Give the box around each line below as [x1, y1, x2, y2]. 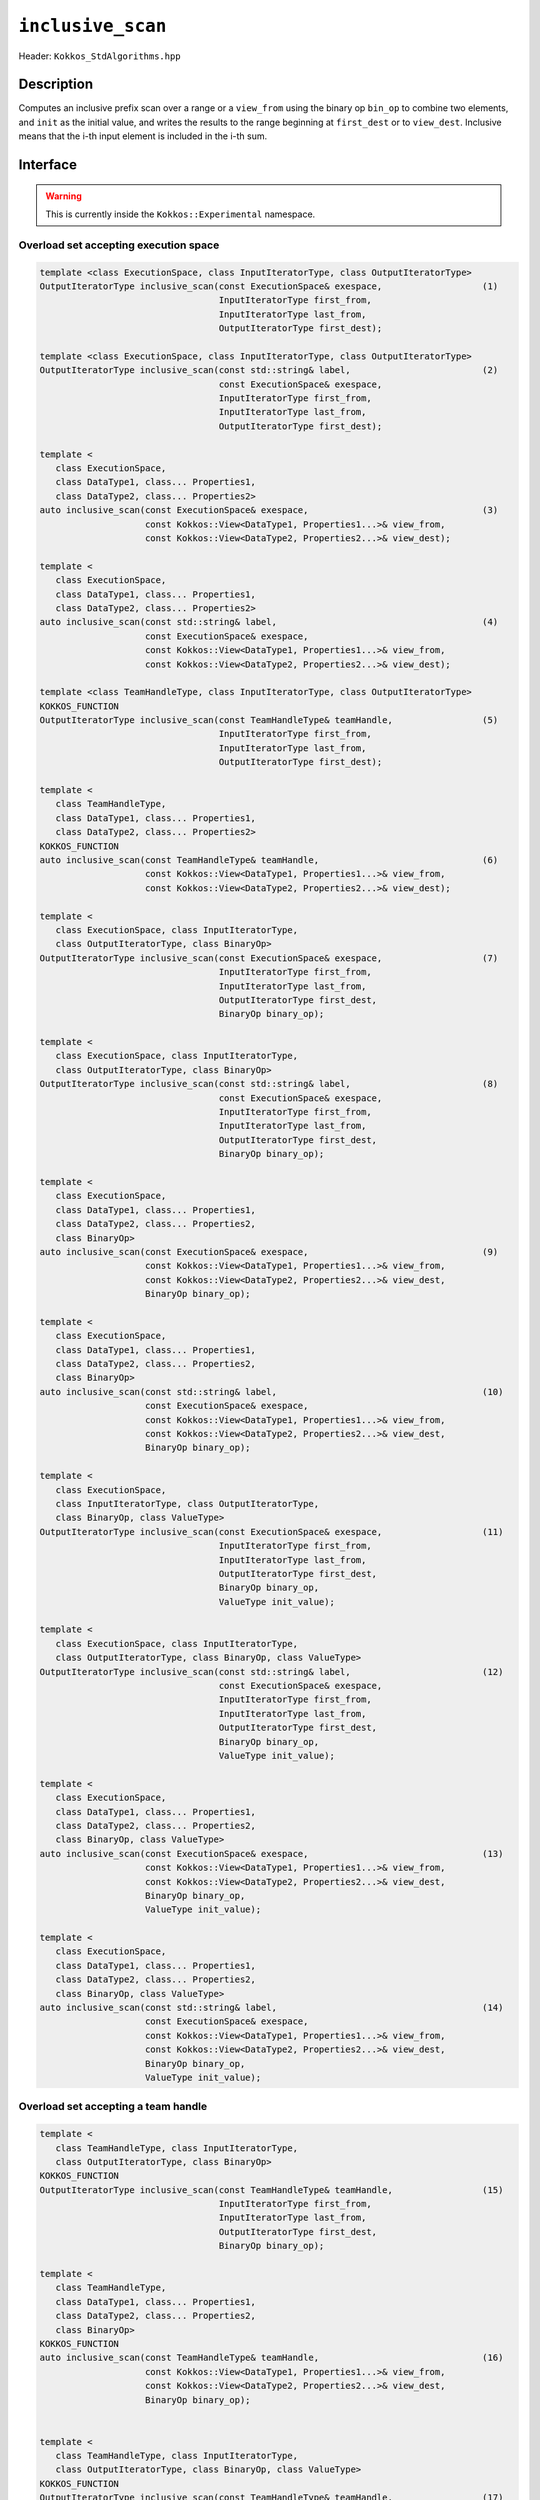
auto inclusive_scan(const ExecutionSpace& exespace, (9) [39, 1246, 499, 1257]
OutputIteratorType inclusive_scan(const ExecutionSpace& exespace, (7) [39, 952, 499, 964]
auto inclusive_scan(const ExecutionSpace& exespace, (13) [39, 1848, 504, 1859]
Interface [18, 156, 77, 174]
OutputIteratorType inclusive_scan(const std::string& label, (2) [39, 365, 499, 376]
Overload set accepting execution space [18, 238, 220, 252]
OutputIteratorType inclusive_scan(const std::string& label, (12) [39, 1666, 504, 1677]
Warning [45, 190, 82, 202]
